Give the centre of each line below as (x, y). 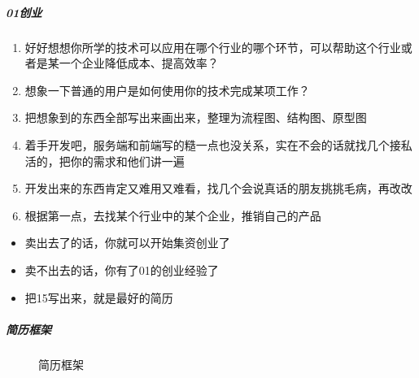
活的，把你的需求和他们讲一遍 (105, 161)
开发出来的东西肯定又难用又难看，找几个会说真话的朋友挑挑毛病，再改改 (218, 188)
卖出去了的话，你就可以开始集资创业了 (127, 243)
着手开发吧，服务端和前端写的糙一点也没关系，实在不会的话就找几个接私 (218, 144)
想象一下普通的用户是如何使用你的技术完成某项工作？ (167, 90)
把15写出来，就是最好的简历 (99, 297)
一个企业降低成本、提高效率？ (139, 63)
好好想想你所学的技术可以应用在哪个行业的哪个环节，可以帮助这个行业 (213, 47)
